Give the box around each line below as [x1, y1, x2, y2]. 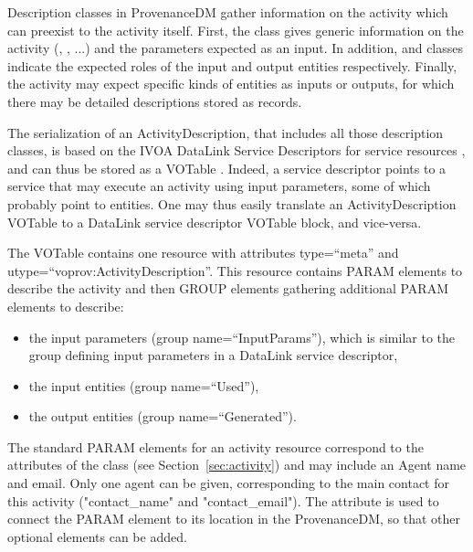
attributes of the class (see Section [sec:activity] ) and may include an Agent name [7, 455, 467, 474]
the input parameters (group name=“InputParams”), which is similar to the [28, 327, 456, 346]
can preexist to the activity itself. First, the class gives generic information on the [7, 20, 464, 39]
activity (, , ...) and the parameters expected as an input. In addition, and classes [7, 38, 464, 58]
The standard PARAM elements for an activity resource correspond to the [7, 437, 424, 456]
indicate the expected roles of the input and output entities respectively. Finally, [7, 56, 457, 75]
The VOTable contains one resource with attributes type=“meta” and [7, 243, 399, 262]
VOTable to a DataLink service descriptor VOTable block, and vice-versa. [7, 212, 422, 231]
